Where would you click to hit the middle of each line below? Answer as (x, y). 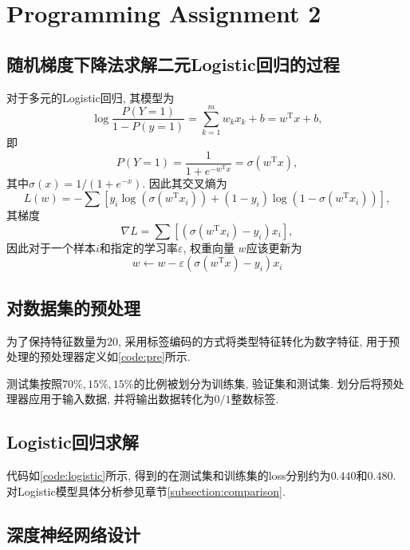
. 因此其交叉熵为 (185, 182)
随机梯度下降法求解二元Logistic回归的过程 (173, 63)
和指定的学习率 (138, 247)
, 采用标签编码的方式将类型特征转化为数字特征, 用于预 (259, 340)
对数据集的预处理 (73, 307)
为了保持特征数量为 (57, 340)
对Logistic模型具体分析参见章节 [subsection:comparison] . (146, 491)
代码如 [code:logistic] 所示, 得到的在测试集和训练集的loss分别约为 (169, 475)
